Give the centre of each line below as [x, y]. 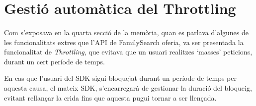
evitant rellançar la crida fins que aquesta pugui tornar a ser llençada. [110, 97]
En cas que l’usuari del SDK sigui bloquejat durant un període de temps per [120, 78]
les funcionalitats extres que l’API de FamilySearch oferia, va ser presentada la [124, 42]
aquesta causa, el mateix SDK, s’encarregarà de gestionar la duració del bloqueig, [128, 87]
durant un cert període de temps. [54, 61]
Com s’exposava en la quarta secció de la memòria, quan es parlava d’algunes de [126, 32]
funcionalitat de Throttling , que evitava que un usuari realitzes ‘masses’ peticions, [128, 52]
